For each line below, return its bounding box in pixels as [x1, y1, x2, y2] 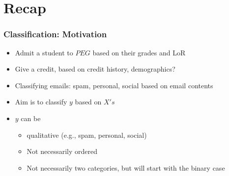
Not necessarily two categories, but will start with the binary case [27, 162, 225, 173]
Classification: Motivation [3, 28, 107, 40]
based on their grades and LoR [92, 47, 186, 57]
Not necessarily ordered [27, 146, 97, 156]
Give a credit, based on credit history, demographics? [15, 64, 175, 74]
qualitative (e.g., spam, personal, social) [27, 129, 147, 140]
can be [21, 113, 41, 123]
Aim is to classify [15, 97, 67, 107]
